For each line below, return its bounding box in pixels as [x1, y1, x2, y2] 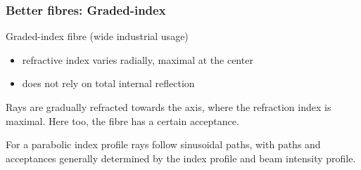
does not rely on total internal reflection [22, 76, 195, 91]
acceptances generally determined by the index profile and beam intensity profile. [6, 150, 356, 165]
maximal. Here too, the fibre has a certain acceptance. [6, 113, 239, 128]
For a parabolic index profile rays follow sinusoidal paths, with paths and [6, 137, 321, 152]
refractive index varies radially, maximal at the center [22, 52, 253, 67]
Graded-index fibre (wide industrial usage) [6, 29, 189, 44]
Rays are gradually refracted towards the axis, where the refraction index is [6, 100, 331, 114]
